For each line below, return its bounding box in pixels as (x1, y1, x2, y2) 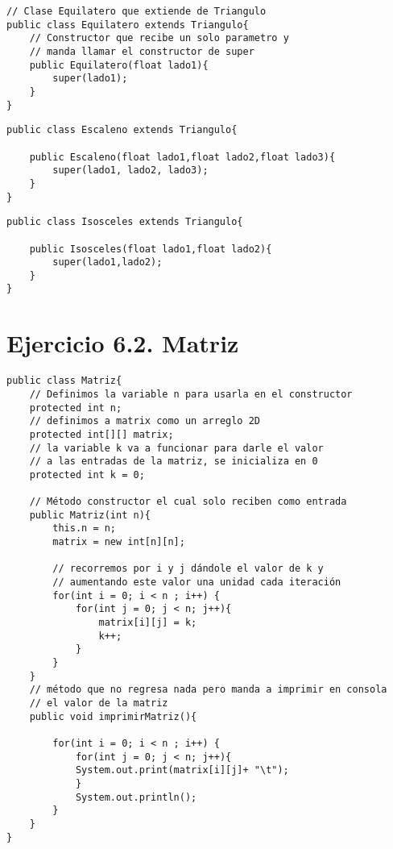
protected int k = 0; (29, 468, 145, 481)
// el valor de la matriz (29, 697, 168, 709)
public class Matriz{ (6, 375, 122, 387)
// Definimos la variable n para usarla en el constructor (29, 388, 353, 400)
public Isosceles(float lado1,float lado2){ (29, 243, 272, 255)
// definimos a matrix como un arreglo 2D (29, 415, 260, 427)
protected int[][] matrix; (29, 428, 174, 440)
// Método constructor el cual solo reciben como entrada (29, 496, 347, 508)
